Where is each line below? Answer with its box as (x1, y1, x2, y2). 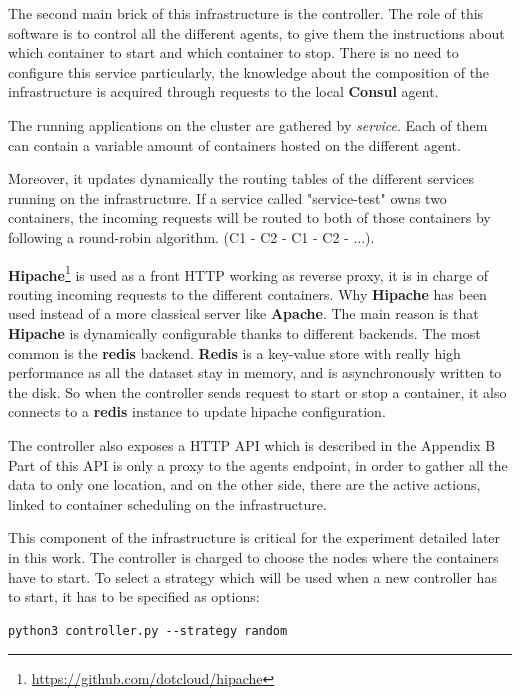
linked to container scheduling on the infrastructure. (8, 493, 327, 514)
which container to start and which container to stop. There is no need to (8, 42, 459, 63)
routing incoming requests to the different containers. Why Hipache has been (8, 283, 487, 304)
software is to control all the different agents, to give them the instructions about (8, 22, 505, 43)
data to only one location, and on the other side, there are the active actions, (8, 474, 481, 495)
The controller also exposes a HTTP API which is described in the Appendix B (8, 434, 496, 455)
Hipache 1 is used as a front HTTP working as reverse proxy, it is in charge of (8, 261, 489, 285)
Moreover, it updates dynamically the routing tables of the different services (8, 168, 475, 189)
